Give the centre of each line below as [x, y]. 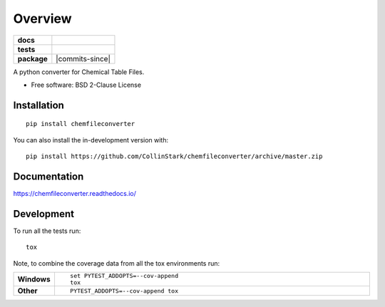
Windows [34, 279]
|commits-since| [83, 58]
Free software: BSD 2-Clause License [86, 85]
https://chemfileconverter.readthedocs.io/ [75, 194]
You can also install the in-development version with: [91, 140]
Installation [38, 105]
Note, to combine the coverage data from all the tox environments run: [117, 263]
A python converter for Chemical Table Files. [79, 72]
